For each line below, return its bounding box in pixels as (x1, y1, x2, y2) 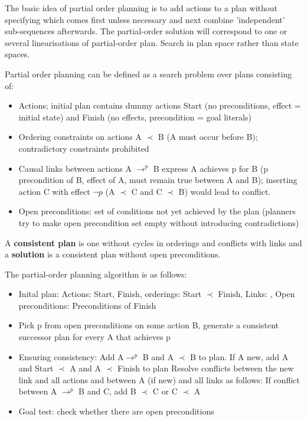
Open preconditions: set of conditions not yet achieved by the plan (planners (18, 205, 296, 217)
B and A (142, 350, 174, 363)
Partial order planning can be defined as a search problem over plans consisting (5, 67, 292, 80)
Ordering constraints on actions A (18, 130, 142, 143)
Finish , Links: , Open (218, 288, 295, 300)
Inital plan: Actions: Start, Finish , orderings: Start (18, 288, 202, 300)
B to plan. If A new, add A (190, 350, 289, 363)
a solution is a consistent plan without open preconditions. (5, 248, 221, 260)
